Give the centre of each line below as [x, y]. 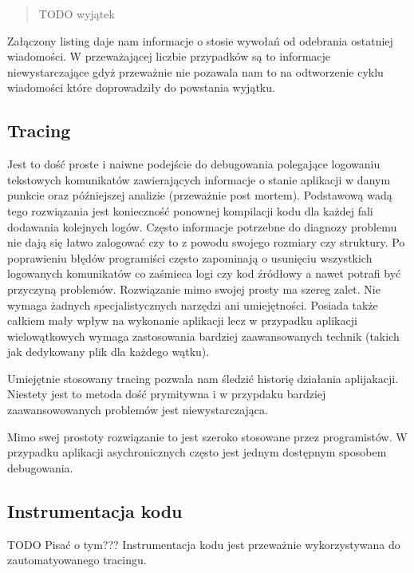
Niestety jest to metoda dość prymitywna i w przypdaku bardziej [167, 394]
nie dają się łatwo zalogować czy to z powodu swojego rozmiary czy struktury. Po [206, 242]
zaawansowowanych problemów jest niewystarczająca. [138, 410]
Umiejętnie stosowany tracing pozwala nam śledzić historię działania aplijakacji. [203, 378]
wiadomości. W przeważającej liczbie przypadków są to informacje [169, 56]
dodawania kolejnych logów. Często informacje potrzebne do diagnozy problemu [202, 226]
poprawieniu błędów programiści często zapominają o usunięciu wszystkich [190, 257]
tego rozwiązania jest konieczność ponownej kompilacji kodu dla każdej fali [190, 210]
